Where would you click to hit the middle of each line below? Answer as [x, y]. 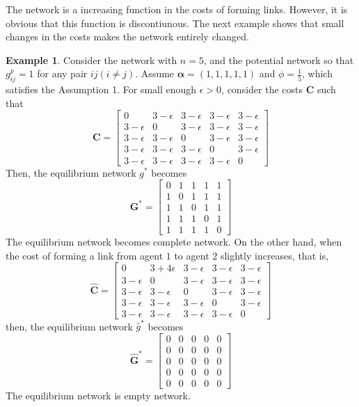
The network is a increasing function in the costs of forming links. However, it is [177, 9]
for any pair [62, 73]
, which [317, 73]
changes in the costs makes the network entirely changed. [127, 37]
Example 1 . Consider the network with [91, 59]
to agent [192, 255]
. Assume [155, 73]
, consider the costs [262, 89]
